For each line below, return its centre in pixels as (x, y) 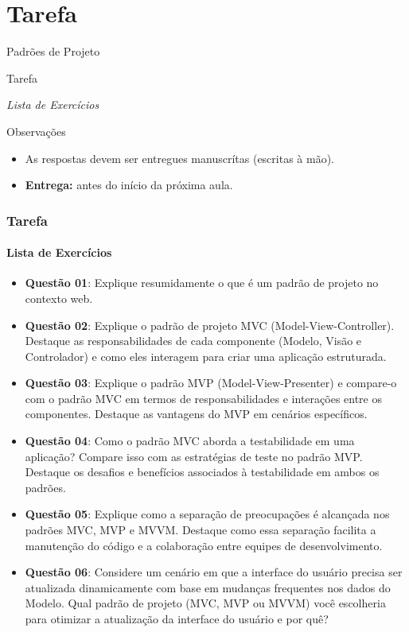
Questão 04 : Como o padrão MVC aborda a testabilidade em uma (190, 441)
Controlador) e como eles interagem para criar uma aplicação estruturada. (206, 356)
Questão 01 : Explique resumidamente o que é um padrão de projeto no (202, 283)
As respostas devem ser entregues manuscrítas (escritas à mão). (180, 158)
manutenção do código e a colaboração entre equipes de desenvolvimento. (204, 545)
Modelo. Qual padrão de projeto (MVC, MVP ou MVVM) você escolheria (205, 603)
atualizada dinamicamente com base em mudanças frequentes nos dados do (208, 587)
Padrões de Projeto (53, 51)
